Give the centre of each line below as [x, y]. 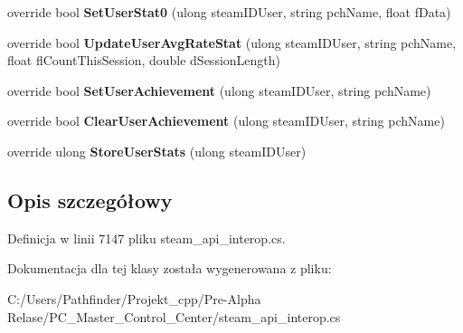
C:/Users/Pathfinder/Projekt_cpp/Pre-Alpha [134, 298]
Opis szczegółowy [90, 200]
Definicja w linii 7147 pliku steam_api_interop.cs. [146, 238]
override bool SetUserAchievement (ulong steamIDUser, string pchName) [219, 90]
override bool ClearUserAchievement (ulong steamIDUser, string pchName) [226, 121]
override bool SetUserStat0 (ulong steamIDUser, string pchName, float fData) [229, 12]
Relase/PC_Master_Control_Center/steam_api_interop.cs [174, 316]
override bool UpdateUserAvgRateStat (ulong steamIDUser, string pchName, [232, 42]
